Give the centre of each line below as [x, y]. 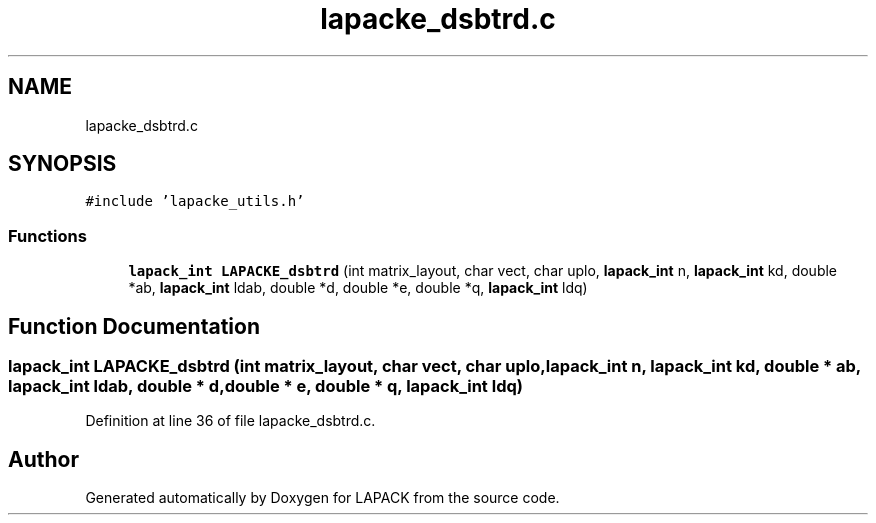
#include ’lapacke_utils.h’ [195, 201]
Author [43, 459]
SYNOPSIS [62, 164]
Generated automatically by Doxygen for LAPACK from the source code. [322, 498]
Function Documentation [134, 326]
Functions [47, 235]
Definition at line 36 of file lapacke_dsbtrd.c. [230, 421]
